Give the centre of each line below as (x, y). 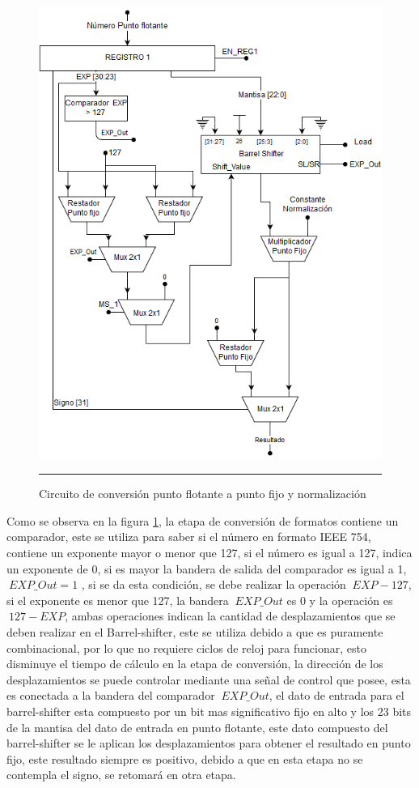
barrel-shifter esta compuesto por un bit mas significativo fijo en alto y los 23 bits (209, 711)
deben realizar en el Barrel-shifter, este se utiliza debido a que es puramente (195, 631)
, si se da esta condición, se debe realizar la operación (214, 584)
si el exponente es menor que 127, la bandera (118, 600)
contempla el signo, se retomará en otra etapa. (121, 775)
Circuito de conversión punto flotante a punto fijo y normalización (203, 494)
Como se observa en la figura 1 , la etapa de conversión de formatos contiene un (203, 520)
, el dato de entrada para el (336, 695)
